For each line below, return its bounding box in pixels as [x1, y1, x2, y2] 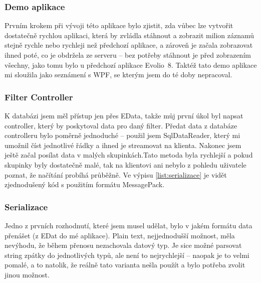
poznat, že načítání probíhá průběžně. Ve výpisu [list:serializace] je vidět [5, 169, 227, 180]
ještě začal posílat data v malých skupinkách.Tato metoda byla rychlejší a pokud [5, 150, 253, 160]
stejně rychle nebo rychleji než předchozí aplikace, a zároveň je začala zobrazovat [5, 40, 253, 50]
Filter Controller [5, 90, 73, 103]
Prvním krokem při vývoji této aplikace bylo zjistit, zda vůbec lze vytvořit [5, 20, 233, 31]
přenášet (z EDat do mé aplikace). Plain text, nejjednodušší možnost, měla [5, 230, 235, 240]
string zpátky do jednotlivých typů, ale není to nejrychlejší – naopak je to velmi [5, 249, 249, 260]
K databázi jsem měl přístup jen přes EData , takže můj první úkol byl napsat [5, 110, 243, 120]
